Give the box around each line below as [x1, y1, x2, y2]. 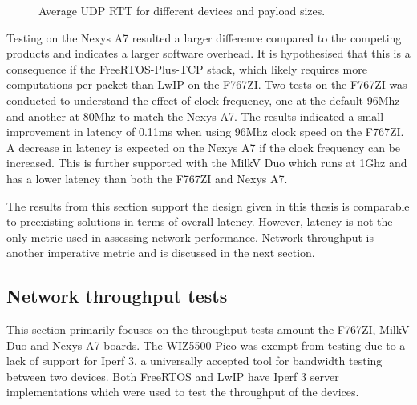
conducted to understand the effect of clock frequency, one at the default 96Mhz [6, 91, 400, 108]
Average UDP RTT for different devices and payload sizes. [38, 2, 326, 18]
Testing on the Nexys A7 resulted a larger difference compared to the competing [6, 29, 402, 46]
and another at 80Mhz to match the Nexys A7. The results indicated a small [6, 107, 384, 124]
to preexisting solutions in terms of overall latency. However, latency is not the [6, 213, 393, 230]
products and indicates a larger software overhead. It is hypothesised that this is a [6, 45, 411, 62]
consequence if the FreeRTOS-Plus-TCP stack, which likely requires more [6, 60, 367, 77]
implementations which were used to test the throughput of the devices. [6, 383, 359, 400]
